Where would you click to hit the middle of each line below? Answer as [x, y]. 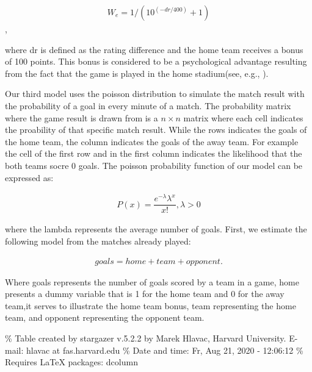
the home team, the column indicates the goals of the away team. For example [152, 141]
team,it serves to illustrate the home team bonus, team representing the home [151, 305]
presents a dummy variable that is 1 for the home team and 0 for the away [145, 294]
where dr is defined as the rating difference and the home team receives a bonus [154, 49]
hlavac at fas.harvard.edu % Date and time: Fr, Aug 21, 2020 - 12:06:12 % [165, 350]
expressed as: [29, 177]
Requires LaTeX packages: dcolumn [71, 362]
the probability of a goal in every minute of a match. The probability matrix [148, 106]
